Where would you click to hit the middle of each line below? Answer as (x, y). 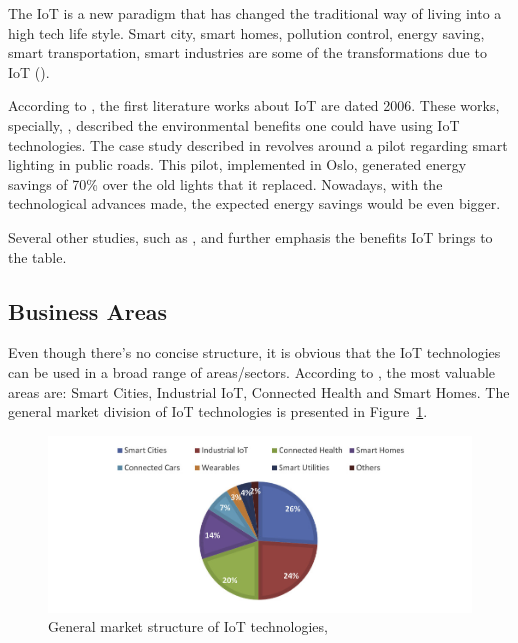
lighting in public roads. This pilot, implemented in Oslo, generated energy (237, 164)
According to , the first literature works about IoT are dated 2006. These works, (254, 105)
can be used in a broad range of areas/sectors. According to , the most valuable (252, 371)
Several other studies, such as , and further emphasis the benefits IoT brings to (250, 236)
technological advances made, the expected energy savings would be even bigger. (254, 203)
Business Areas (87, 310)
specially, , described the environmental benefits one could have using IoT (234, 124)
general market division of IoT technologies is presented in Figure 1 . (218, 411)
